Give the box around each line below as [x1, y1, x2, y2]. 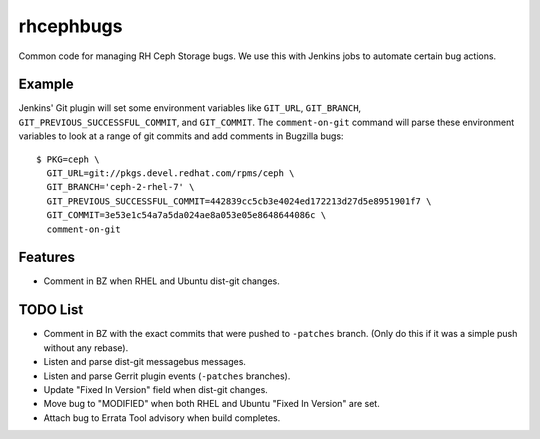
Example [18, 76, 74, 93]
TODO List [18, 301, 84, 319]
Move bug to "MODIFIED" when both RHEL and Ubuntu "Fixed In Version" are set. [43, 398, 380, 410]
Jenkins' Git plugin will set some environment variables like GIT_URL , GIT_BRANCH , [18, 102, 362, 114]
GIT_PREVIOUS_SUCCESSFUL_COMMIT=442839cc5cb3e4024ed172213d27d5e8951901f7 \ [46, 195, 432, 207]
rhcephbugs [18, 15, 123, 37]
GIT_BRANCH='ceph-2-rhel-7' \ [46, 181, 195, 193]
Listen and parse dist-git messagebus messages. [43, 356, 247, 368]
